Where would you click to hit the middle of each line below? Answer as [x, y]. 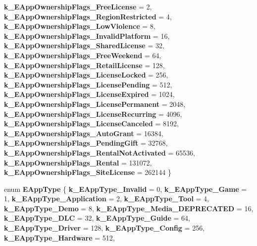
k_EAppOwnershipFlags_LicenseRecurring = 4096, [93, 114]
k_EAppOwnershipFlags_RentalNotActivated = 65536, [100, 152]
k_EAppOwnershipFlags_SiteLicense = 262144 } [88, 172]
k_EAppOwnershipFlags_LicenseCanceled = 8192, [91, 123]
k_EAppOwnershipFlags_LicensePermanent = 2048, [95, 104]
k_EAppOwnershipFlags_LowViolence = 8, [80, 26]
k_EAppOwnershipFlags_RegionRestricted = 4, [88, 16]
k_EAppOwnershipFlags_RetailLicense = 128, [84, 65]
